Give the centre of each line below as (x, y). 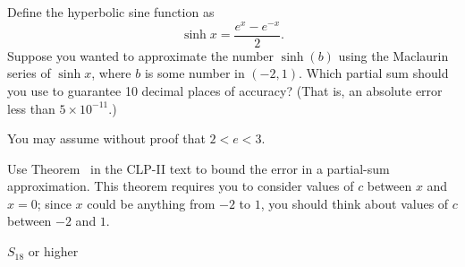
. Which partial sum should (373, 73)
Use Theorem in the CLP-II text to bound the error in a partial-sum (199, 168)
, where (111, 73)
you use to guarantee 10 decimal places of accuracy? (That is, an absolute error (225, 90)
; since (54, 203)
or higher (53, 251)
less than (31, 108)
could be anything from (151, 203)
